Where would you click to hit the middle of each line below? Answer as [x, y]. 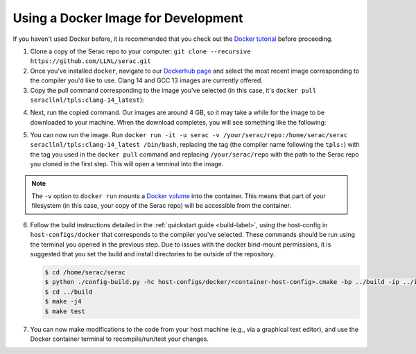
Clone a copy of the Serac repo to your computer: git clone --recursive [140, 51]
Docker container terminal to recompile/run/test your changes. [120, 339]
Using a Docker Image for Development [128, 18]
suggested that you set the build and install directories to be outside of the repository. [153, 254]
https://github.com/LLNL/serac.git [91, 61]
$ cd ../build [69, 292]
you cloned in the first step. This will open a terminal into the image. [127, 164]
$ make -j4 [63, 302]
